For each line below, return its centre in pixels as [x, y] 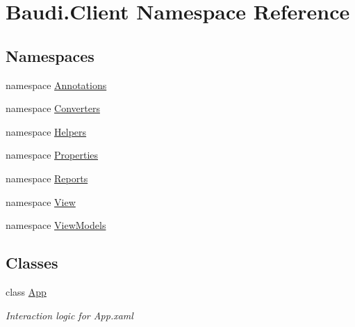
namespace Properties [52, 155]
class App [26, 291]
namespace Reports [47, 178]
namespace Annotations [56, 85]
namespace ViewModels [56, 225]
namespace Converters [53, 108]
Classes [32, 263]
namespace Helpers [46, 131]
